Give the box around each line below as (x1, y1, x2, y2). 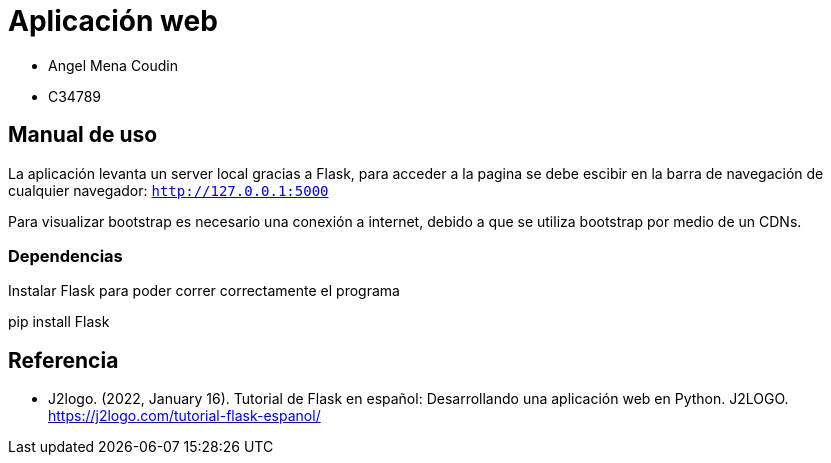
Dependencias (8, 245, 123, 266)
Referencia (8, 347, 119, 373)
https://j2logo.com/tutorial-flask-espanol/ (48, 407, 321, 425)
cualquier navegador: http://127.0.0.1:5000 (8, 181, 329, 199)
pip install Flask (8, 313, 110, 331)
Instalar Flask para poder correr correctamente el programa (8, 282, 400, 300)
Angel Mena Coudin (48, 56, 179, 74)
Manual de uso (8, 122, 158, 148)
